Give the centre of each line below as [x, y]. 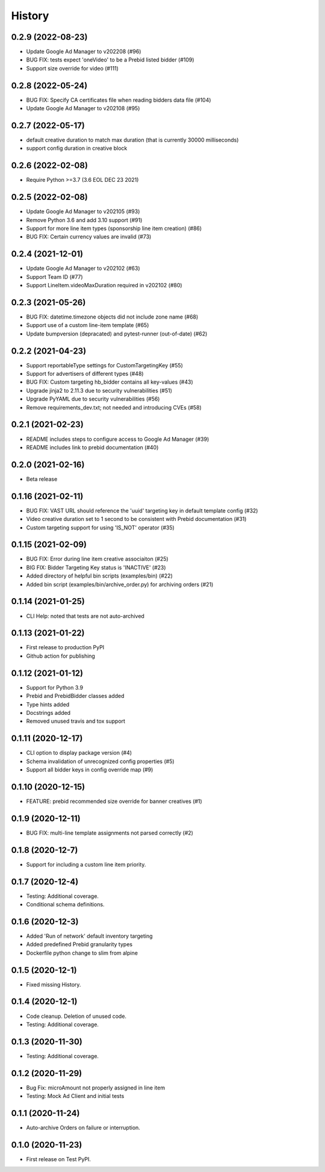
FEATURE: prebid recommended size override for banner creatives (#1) [114, 801]
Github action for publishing [61, 656]
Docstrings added [48, 712]
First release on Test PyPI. [59, 1159]
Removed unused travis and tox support [76, 721]
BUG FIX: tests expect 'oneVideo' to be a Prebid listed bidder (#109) [110, 60]
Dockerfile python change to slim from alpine [82, 953]
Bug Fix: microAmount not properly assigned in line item [96, 1088]
